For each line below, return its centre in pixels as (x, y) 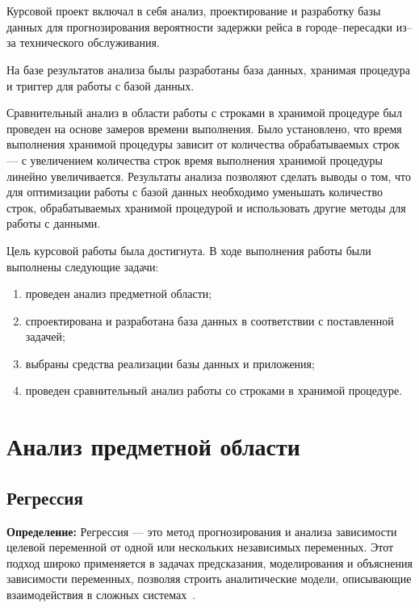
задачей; (45, 336)
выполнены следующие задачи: (83, 266)
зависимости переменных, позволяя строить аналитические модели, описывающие (209, 579)
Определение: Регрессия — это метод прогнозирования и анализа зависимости (202, 531)
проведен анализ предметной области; (119, 294)
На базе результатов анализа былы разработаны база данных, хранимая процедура (209, 69)
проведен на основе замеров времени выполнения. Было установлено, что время (204, 128)
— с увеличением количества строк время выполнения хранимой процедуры (195, 159)
